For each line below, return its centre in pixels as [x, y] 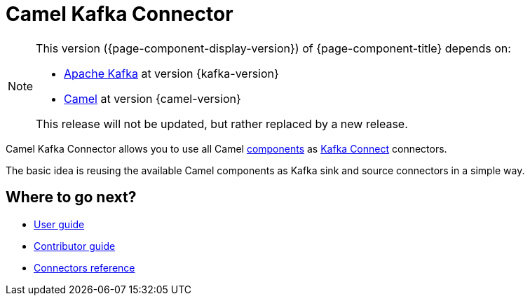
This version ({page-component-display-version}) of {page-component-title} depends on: [273, 48]
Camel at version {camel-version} [152, 98]
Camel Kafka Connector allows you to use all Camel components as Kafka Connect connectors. [226, 148]
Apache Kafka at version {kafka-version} [171, 73]
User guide [59, 224]
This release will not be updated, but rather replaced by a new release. [222, 124]
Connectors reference [84, 267]
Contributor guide [75, 246]
